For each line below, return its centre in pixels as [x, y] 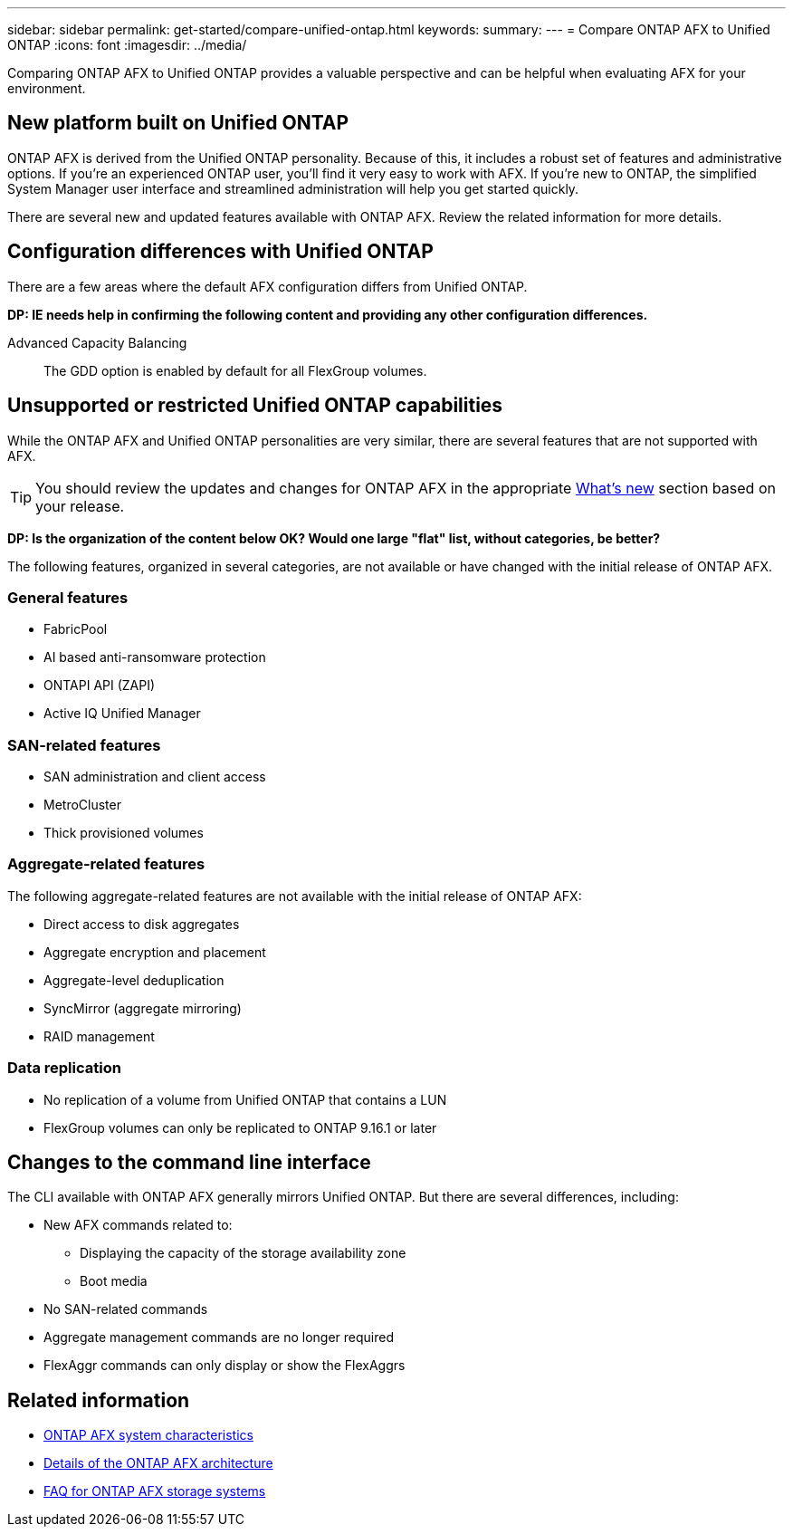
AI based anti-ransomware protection [155, 657]
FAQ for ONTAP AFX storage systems [155, 1491]
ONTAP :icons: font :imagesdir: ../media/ [127, 45]
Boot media [114, 1281]
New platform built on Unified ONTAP [178, 123]
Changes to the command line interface [189, 1162]
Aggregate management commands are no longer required [219, 1337]
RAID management [99, 1036]
